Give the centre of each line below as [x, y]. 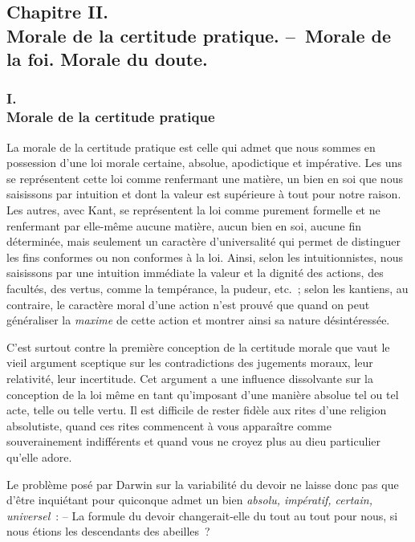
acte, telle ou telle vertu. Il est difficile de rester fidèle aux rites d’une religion [197, 410]
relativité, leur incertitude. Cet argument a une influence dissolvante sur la [190, 379]
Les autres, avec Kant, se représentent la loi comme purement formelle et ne [193, 210]
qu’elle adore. [39, 456]
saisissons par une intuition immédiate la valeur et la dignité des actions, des [195, 273]
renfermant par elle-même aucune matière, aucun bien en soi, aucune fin [184, 225]
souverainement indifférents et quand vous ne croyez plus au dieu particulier [194, 441]
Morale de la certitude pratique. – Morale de [199, 35]
